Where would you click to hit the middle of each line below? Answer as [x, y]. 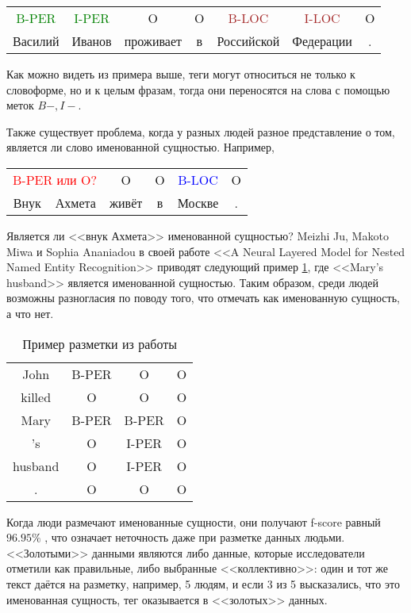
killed [36, 397]
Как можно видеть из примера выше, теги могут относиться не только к [181, 74]
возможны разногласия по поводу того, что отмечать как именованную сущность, [203, 298]
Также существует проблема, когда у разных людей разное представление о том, [201, 131]
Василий [36, 41]
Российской [248, 41]
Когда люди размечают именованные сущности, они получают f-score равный [194, 521]
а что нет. [30, 313]
